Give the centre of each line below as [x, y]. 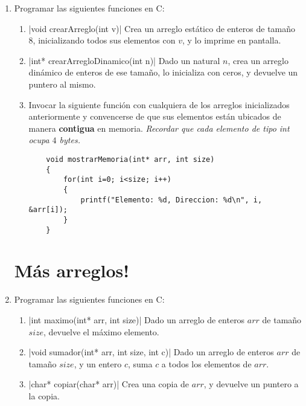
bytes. [70, 140]
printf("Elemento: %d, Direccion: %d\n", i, [171, 200]
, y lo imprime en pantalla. [232, 40]
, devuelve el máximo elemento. [101, 331]
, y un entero [98, 363]
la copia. [44, 395]
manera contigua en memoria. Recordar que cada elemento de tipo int [159, 128]
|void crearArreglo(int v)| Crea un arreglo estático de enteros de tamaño [162, 28]
